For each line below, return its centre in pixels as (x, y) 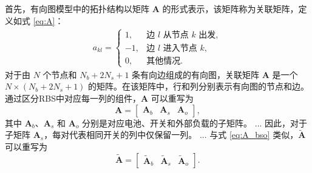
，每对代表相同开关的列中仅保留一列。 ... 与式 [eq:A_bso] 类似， (171, 135)
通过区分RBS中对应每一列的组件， (73, 98)
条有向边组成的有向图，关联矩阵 (196, 74)
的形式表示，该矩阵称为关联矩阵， (230, 8)
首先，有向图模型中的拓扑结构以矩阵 (77, 8)
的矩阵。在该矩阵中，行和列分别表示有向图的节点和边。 (199, 86)
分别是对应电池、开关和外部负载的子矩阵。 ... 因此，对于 (195, 122)
